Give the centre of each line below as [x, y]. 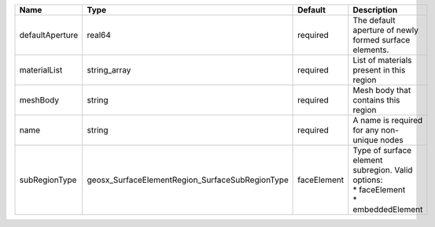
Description [375, 10]
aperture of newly [385, 30]
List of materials [382, 60]
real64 [99, 35]
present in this [379, 70]
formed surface [382, 40]
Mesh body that [382, 90]
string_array [109, 70]
